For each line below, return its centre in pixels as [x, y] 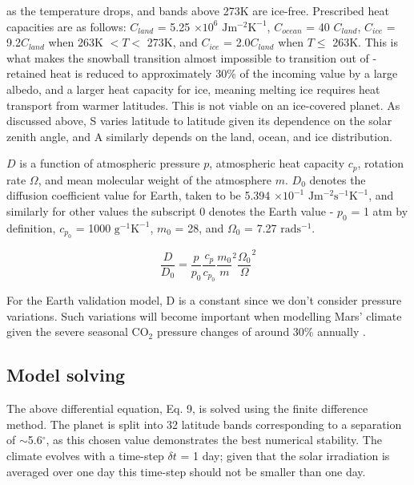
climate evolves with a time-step [85, 455]
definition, [31, 227]
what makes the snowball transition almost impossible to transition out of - [192, 57]
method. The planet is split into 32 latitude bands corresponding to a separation [204, 424]
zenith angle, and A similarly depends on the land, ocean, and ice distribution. [199, 136]
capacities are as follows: [66, 26]
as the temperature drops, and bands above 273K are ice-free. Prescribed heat [198, 10]
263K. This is [366, 42]
